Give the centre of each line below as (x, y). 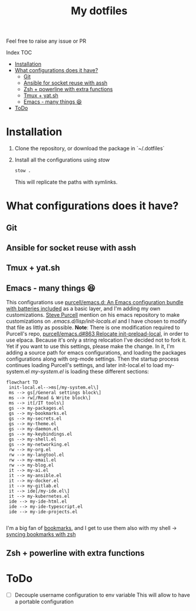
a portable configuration (44, 602)
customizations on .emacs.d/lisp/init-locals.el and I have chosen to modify (97, 321)
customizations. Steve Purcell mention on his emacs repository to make (93, 315)
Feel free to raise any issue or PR (46, 41)
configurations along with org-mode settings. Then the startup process (92, 359)
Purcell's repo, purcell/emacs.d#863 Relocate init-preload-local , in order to (97, 334)
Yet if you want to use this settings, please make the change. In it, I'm (90, 346)
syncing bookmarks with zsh (41, 535)
